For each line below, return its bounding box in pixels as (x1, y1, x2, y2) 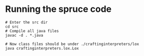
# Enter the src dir (5, 20, 48, 25)
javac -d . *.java (5, 33, 43, 38)
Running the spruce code (5, 3, 112, 15)
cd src (5, 24, 19, 29)
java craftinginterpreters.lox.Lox (5, 46, 79, 51)
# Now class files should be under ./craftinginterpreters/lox (5, 41, 140, 47)
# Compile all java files (5, 28, 59, 33)
